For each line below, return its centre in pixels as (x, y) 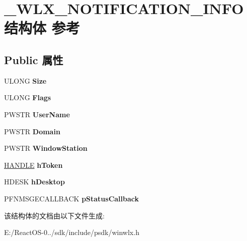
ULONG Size (25, 80)
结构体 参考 (42, 28)
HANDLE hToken (33, 165)
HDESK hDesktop (34, 182)
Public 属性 (34, 59)
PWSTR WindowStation (46, 148)
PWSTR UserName (37, 114)
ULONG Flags (28, 97)
